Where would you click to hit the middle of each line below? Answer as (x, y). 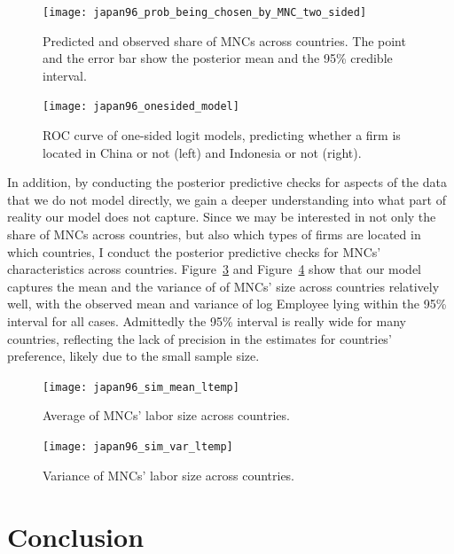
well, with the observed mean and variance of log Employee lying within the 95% (227, 304)
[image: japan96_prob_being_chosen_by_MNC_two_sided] (205, 12)
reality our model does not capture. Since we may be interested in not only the (222, 217)
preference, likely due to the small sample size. (133, 356)
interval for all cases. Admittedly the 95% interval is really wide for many (207, 321)
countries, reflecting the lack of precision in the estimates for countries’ (200, 338)
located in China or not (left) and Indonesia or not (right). (202, 152)
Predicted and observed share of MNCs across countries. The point (224, 40)
